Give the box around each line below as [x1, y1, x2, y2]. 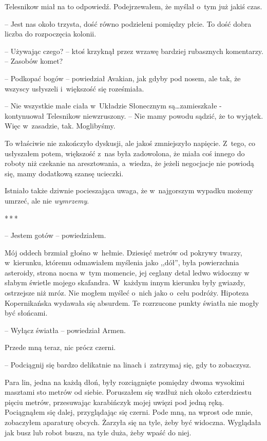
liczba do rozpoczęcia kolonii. [5, 28, 97, 39]
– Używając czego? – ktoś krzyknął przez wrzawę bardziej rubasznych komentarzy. [5, 45, 263, 56]
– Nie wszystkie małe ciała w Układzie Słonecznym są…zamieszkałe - [5, 100, 222, 111]
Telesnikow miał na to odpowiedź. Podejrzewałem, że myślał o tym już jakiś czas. [5, 1, 262, 11]
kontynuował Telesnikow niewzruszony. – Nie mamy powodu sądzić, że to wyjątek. [5, 110, 263, 121]
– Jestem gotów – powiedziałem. [5, 230, 106, 241]
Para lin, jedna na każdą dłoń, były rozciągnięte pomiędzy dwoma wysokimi [5, 376, 245, 387]
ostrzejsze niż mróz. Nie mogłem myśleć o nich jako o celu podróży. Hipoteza [5, 287, 249, 298]
